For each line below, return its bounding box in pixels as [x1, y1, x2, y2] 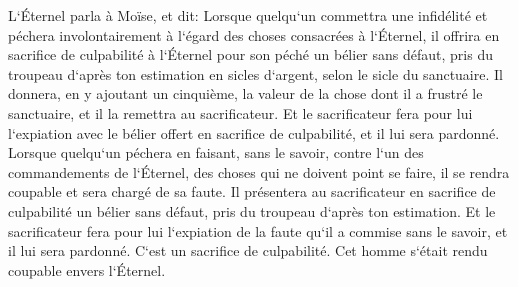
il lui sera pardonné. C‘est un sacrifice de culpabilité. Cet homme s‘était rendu [8, 240, 488, 261]
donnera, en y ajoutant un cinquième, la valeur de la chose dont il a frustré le [8, 83, 483, 104]
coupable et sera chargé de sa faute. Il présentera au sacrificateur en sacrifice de [8, 181, 496, 202]
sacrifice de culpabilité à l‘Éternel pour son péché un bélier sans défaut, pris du [8, 44, 493, 65]
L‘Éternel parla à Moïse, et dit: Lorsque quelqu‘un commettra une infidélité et [8, 5, 488, 25]
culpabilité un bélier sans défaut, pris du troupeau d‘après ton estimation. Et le [8, 200, 496, 221]
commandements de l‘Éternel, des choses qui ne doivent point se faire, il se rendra [8, 161, 510, 182]
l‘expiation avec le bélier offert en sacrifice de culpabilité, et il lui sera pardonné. [8, 122, 500, 143]
